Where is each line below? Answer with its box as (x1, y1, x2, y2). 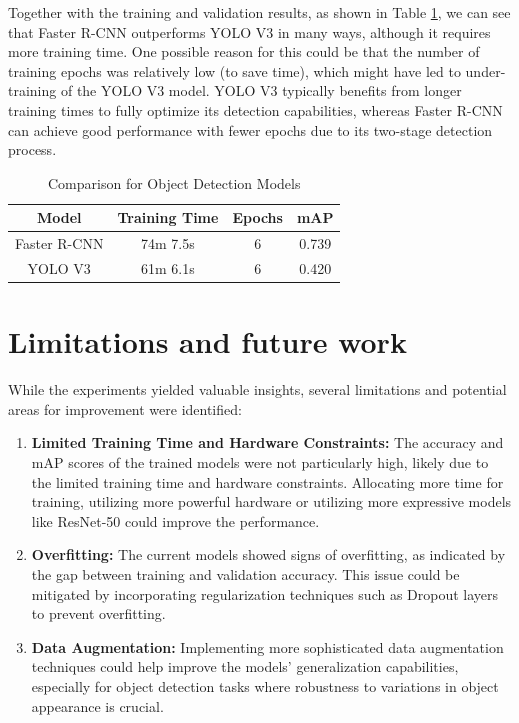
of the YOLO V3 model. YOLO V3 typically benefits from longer (60, 80, 462, 101)
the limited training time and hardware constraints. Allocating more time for (31, 471, 504, 492)
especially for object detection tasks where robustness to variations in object (31, 675, 499, 696)
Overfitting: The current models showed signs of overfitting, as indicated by (31, 544, 506, 565)
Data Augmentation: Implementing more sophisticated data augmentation (31, 636, 504, 657)
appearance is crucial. (31, 695, 164, 716)
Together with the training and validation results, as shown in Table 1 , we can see (8, 2, 511, 22)
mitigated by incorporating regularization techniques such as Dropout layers (31, 583, 499, 604)
